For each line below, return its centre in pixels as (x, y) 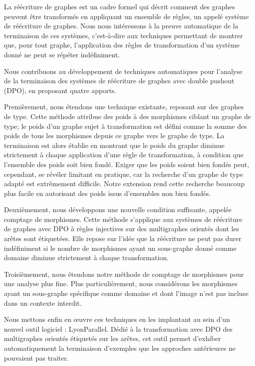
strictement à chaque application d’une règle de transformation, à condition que (124, 155)
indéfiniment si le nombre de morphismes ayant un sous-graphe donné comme (120, 248)
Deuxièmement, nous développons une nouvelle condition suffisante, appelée (118, 209)
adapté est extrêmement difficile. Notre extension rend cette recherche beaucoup (124, 183)
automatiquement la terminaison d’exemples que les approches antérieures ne (120, 348)
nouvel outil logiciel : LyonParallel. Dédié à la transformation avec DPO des (118, 329)
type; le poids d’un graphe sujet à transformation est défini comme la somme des (126, 126)
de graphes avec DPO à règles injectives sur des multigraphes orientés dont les (122, 229)
